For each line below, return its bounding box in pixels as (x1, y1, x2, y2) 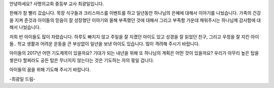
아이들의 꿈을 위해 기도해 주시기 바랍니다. (9, 67, 91, 73)
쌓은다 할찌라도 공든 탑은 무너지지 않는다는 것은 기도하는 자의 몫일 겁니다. (9, 57, 154, 63)
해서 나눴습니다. (9, 24, 41, 31)
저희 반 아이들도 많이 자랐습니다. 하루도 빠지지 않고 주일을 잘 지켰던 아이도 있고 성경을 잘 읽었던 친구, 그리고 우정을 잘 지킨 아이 (9, 34, 259, 40)
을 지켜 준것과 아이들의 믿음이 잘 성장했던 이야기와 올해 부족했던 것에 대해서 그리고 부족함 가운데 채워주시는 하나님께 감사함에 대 (9, 17, 261, 23)
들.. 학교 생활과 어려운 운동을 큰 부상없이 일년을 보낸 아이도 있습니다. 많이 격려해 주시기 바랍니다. (9, 41, 200, 47)
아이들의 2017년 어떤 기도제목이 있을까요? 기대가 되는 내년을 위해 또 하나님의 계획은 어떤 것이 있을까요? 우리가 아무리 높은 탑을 (9, 50, 259, 56)
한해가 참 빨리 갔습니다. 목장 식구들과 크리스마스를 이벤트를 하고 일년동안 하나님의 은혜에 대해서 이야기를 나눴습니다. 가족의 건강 (9, 10, 261, 16)
